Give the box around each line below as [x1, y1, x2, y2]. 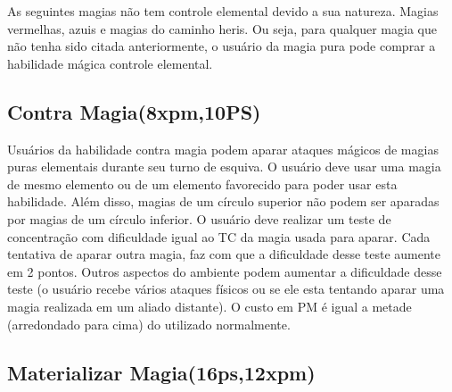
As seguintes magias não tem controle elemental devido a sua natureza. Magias [7, 2, 439, 20]
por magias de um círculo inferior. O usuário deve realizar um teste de [7, 209, 391, 228]
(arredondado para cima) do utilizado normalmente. [7, 314, 291, 333]
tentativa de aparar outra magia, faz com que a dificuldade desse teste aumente [7, 245, 441, 263]
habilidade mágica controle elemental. [7, 54, 213, 72]
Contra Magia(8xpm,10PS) [7, 97, 261, 125]
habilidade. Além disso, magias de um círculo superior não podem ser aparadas [7, 192, 440, 211]
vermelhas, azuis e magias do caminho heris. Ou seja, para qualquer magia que [7, 19, 437, 38]
